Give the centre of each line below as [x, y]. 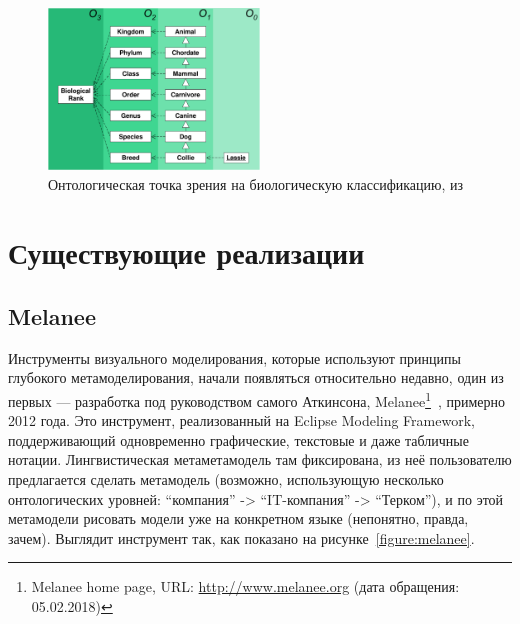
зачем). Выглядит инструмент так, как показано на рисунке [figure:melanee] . [241, 537]
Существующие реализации [186, 252]
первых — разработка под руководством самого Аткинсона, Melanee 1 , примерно [257, 399]
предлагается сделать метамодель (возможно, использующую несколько [226, 479]
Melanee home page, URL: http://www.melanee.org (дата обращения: [245, 586]
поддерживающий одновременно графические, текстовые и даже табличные [238, 439]
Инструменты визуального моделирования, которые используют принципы [234, 357]
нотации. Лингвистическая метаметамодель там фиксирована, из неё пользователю [260, 459]
